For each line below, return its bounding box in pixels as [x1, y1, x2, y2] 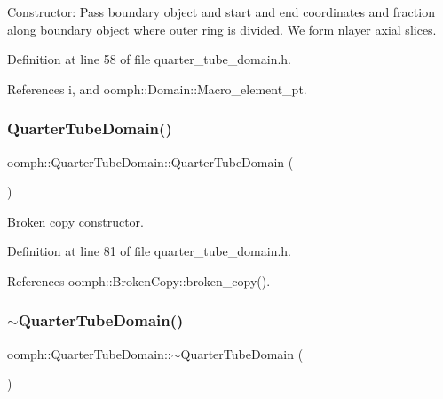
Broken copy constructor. [7, 211, 144, 230]
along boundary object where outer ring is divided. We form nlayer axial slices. [7, 20, 437, 38]
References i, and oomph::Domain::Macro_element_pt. [7, 79, 307, 98]
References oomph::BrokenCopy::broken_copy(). [7, 271, 271, 290]
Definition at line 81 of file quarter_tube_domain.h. [7, 242, 291, 260]
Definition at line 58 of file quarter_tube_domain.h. [7, 50, 291, 68]
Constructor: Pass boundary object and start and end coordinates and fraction [7, 3, 435, 20]
